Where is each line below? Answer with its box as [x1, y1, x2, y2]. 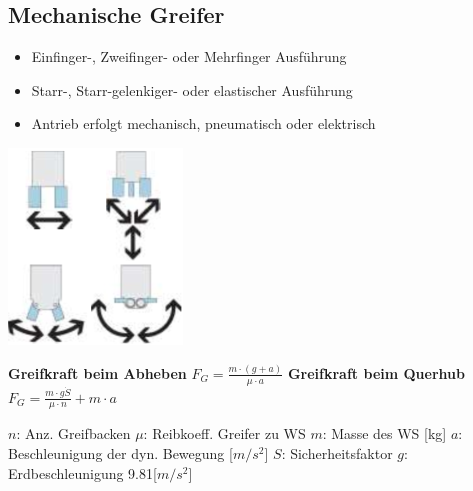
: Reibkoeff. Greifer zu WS [143, 423, 306, 444]
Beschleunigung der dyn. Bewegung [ [8, 443, 233, 464]
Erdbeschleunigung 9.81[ [8, 462, 157, 483]
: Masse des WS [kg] [322, 423, 447, 444]
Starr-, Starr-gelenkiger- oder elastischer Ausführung [31, 79, 353, 100]
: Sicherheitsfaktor [281, 443, 393, 464]
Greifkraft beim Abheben [8, 362, 187, 383]
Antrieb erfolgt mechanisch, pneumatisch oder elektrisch [31, 113, 376, 134]
